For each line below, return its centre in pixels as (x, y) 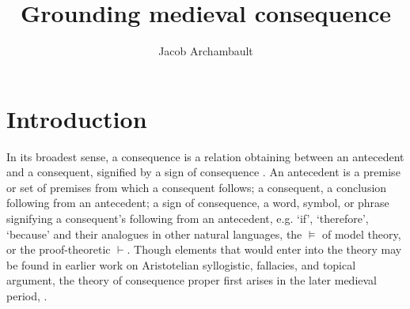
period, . (27, 296)
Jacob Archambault (206, 51)
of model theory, (361, 234)
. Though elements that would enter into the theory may (264, 249)
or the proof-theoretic (59, 249)
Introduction (77, 118)
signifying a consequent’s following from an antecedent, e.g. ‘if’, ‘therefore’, (188, 219)
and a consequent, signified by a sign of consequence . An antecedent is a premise (203, 172)
